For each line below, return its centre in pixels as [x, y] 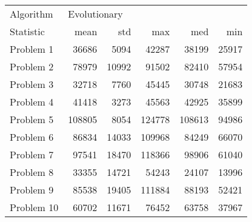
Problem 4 [32, 102]
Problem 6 [32, 137]
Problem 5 [32, 119]
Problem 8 [32, 172]
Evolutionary [95, 14]
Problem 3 [32, 84]
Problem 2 [32, 66]
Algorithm [31, 14]
